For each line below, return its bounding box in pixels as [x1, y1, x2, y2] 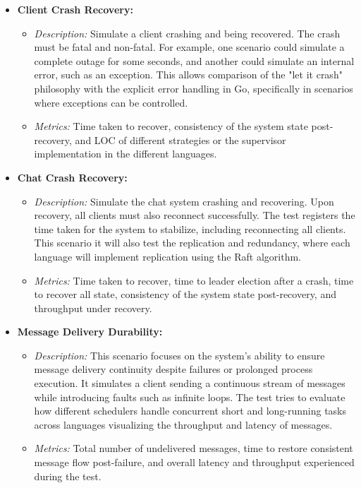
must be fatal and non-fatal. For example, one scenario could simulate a [34, 40, 345, 54]
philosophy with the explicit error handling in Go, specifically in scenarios [34, 81, 353, 95]
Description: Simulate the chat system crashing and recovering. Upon [34, 194, 334, 208]
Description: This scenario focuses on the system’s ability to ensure [34, 347, 325, 362]
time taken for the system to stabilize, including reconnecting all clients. [34, 221, 346, 236]
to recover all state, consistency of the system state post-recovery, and [34, 287, 336, 302]
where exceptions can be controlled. [34, 95, 188, 109]
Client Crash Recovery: [17, 2, 133, 16]
